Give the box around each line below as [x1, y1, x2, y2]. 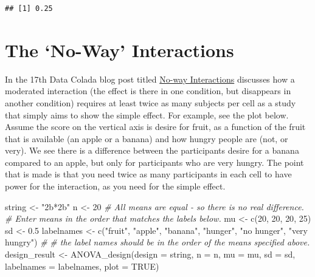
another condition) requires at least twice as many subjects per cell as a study [5, 96, 296, 109]
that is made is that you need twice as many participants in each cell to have [5, 168, 292, 180]
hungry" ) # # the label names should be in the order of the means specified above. [5, 236, 310, 248]
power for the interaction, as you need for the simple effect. [5, 180, 226, 193]
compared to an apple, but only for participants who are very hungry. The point [5, 156, 304, 168]
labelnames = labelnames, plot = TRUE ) [5, 259, 159, 272]
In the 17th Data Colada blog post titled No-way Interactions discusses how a [5, 72, 295, 85]
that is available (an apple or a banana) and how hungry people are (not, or [5, 132, 288, 145]
